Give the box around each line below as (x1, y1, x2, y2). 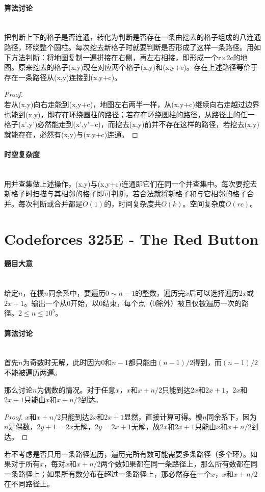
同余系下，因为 (206, 411, 257, 422)
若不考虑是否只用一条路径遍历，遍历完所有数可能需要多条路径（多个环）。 (4, 448, 250, 459)
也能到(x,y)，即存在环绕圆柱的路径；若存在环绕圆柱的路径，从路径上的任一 (4, 109, 255, 119)
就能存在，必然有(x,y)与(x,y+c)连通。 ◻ (4, 128, 138, 139)
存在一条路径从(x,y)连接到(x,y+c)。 (4, 71, 122, 82)
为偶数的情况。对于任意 (37, 384, 116, 395)
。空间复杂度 (182, 198, 226, 209)
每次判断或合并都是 (18, 198, 83, 209)
